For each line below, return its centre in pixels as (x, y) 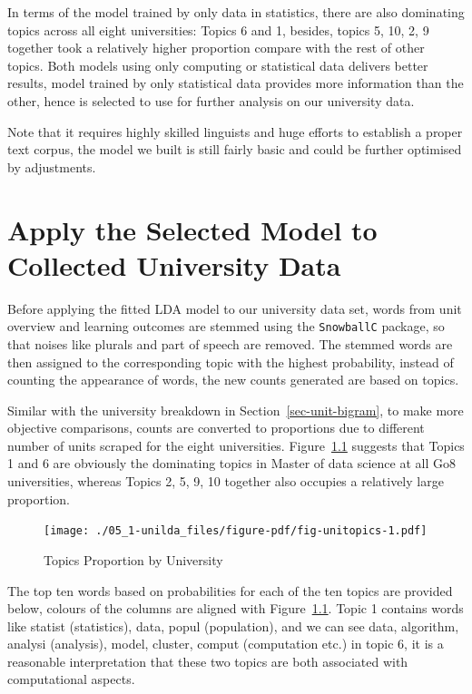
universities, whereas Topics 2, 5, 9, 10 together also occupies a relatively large (226, 481)
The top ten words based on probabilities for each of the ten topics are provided (230, 590)
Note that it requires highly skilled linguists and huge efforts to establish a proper (235, 131)
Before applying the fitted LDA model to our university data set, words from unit (235, 308)
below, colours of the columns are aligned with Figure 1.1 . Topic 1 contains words (236, 608)
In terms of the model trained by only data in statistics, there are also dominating (236, 12)
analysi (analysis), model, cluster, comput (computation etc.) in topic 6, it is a (226, 644)
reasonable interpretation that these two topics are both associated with (208, 661)
